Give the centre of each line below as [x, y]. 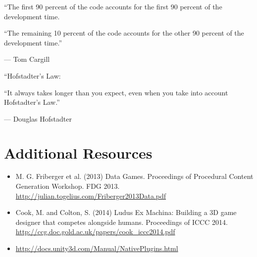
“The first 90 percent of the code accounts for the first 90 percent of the [113, 6]
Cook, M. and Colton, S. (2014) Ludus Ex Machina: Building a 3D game [126, 212]
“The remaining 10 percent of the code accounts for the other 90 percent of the [124, 33]
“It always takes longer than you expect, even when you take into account [116, 92]
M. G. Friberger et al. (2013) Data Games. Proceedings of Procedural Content [134, 176]
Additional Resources [78, 152]
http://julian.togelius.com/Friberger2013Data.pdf [91, 195]
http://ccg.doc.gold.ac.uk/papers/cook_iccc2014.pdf [95, 232]
